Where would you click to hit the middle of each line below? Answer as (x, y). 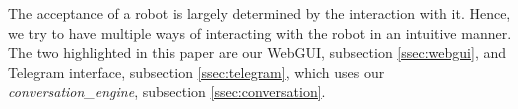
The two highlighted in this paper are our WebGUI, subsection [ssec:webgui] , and (257, 52)
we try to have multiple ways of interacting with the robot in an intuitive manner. (260, 32)
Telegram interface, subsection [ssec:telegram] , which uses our (196, 71)
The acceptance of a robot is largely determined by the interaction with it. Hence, (259, 13)
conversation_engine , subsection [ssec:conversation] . (167, 91)
